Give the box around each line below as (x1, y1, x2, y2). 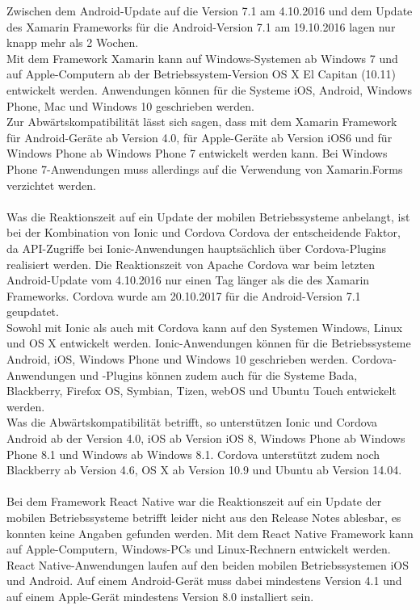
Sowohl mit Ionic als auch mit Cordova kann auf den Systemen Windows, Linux (6, 318, 403, 335)
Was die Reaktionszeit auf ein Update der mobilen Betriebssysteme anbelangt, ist (6, 208, 410, 225)
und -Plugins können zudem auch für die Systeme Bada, (79, 366, 358, 383)
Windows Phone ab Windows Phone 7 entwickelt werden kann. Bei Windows (6, 145, 388, 162)
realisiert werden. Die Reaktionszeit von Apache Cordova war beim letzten (6, 255, 376, 272)
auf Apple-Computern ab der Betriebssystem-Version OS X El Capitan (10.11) (6, 65, 396, 82)
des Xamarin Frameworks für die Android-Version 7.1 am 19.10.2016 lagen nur (6, 18, 396, 35)
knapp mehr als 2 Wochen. (6, 34, 139, 51)
